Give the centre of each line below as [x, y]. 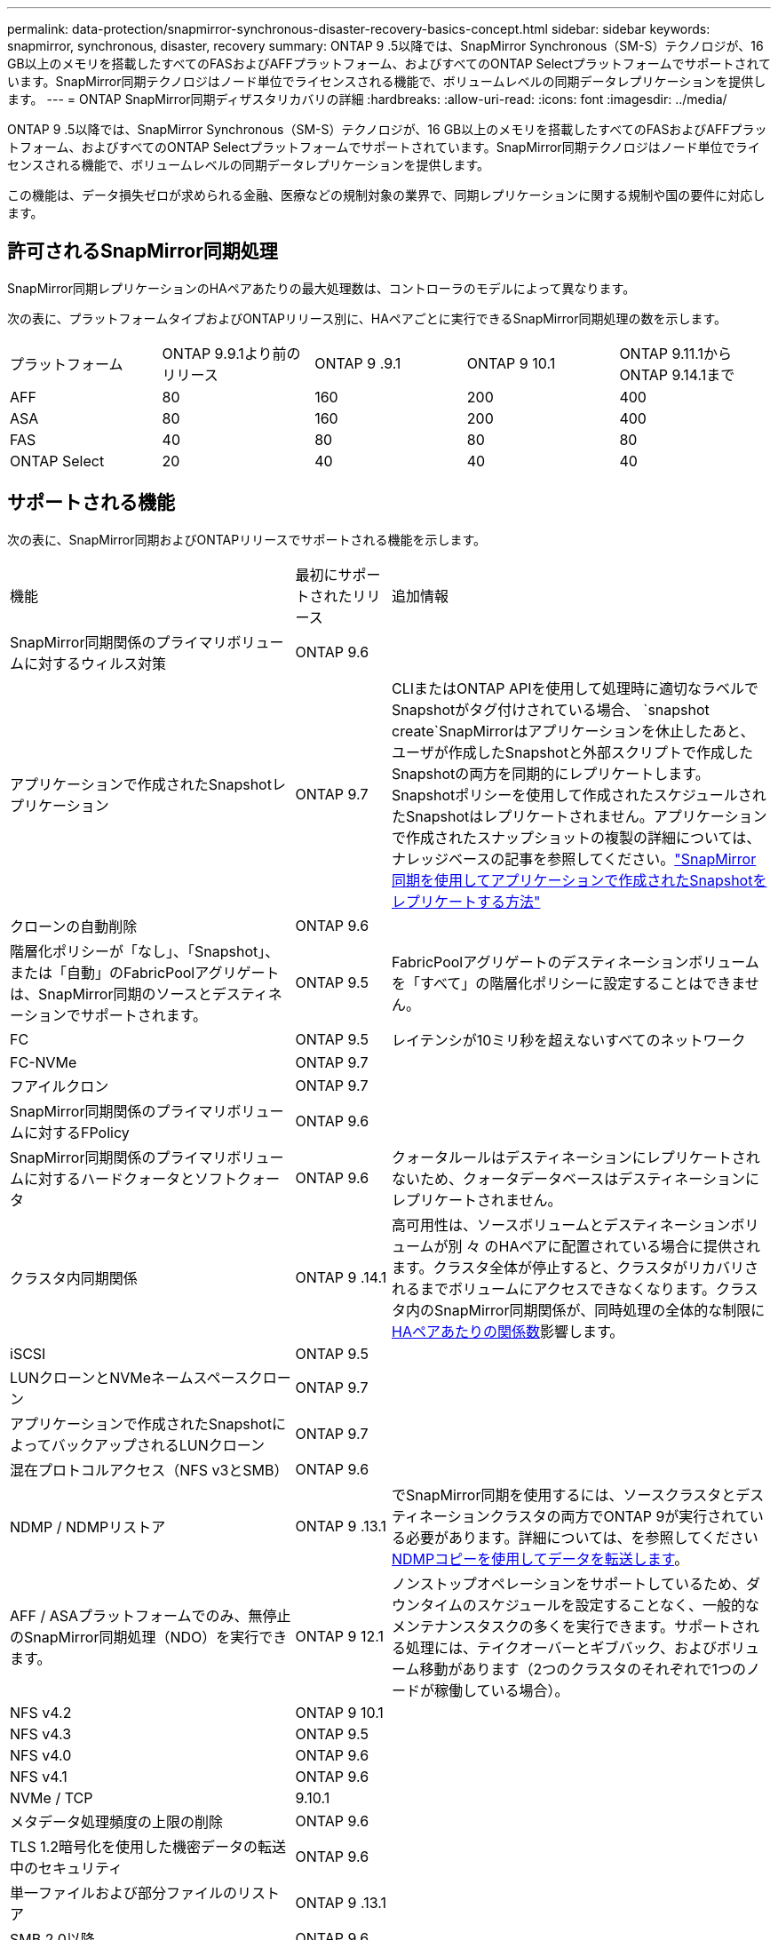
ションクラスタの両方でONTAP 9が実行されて [598, 1516]
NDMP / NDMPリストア [88, 1527]
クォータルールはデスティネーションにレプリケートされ [576, 1157]
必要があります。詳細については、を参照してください [582, 1537]
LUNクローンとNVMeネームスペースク [136, 1377]
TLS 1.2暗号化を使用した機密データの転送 [148, 1846]
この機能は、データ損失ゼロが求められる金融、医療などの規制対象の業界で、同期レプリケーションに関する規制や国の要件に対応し [386, 195]
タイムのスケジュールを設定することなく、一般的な [590, 1605]
